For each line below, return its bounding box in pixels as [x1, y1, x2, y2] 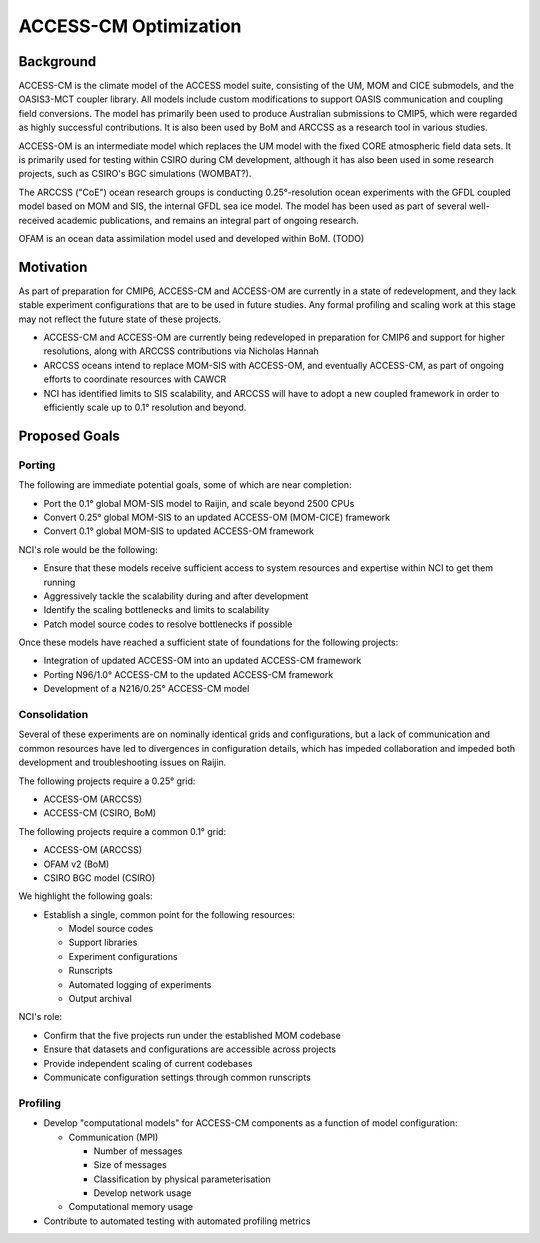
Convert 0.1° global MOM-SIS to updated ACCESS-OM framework [43, 525, 315, 537]
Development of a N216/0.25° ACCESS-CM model [43, 683, 250, 695]
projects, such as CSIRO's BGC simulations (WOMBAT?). [18, 168, 252, 180]
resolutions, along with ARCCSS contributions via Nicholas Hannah [43, 345, 319, 357]
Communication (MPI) [68, 1131, 159, 1143]
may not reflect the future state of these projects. [18, 313, 222, 325]
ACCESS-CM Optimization [18, 15, 242, 37]
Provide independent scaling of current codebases [43, 1057, 253, 1069]
